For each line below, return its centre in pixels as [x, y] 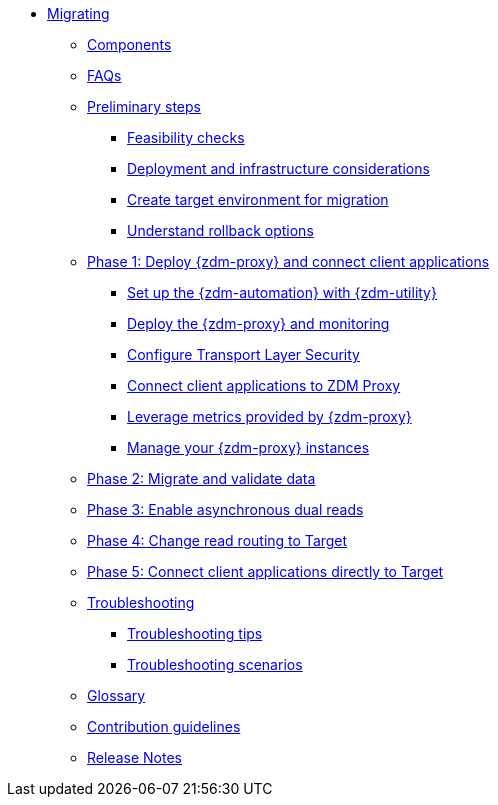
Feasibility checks [186, 137]
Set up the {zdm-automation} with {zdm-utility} [282, 292]
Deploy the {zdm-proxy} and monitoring [258, 323]
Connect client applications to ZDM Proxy [264, 385]
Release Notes [134, 757]
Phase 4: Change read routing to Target [217, 540]
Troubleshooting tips [195, 633]
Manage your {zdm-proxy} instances [248, 447]
